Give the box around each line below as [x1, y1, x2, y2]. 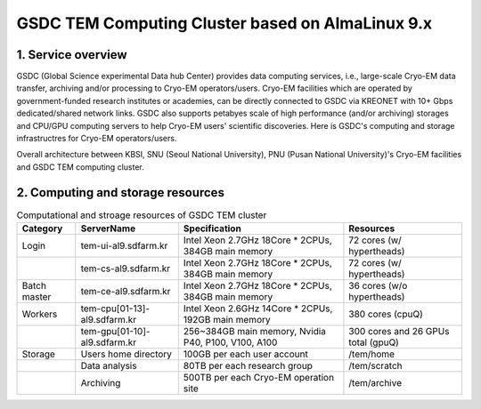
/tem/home [348, 348, 395, 360]
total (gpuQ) [348, 336, 400, 349]
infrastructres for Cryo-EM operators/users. [16, 133, 177, 144]
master [21, 291, 52, 303]
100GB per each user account [183, 348, 309, 360]
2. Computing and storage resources [16, 185, 224, 200]
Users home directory [80, 348, 173, 360]
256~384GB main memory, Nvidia [183, 325, 327, 338]
